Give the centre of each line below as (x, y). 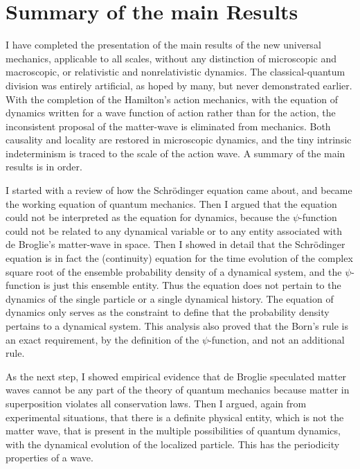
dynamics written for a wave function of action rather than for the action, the (171, 113)
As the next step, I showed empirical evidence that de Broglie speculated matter (176, 376)
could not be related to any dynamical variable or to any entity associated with (174, 230)
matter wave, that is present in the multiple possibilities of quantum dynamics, (173, 431)
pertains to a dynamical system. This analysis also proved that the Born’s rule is (177, 326)
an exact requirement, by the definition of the (102, 339)
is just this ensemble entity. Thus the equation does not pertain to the (192, 285)
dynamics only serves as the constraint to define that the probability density (168, 312)
